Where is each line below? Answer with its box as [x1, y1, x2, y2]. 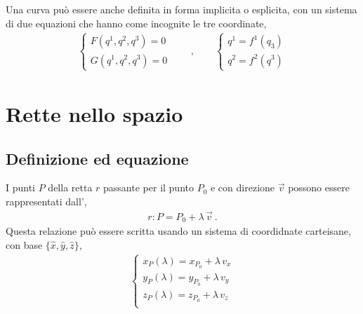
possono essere [288, 180, 350, 195]
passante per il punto [103, 180, 194, 195]
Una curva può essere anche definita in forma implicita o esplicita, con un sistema [6, 2, 357, 16]
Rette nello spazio [6, 99, 183, 128]
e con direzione [210, 180, 275, 195]
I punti [6, 180, 36, 195]
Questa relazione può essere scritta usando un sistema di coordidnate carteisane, [6, 224, 351, 238]
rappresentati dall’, [6, 193, 87, 208]
